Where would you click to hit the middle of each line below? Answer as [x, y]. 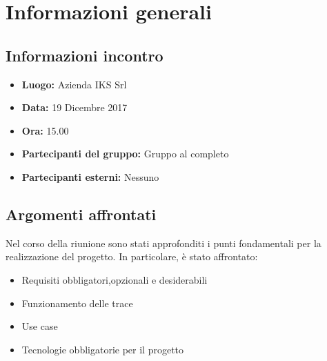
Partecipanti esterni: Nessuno [90, 176]
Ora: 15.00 [45, 130]
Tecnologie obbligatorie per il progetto [103, 349]
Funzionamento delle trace [77, 303]
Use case [40, 326]
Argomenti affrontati [81, 214]
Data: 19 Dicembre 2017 [75, 107]
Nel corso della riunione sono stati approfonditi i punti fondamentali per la [163, 243]
